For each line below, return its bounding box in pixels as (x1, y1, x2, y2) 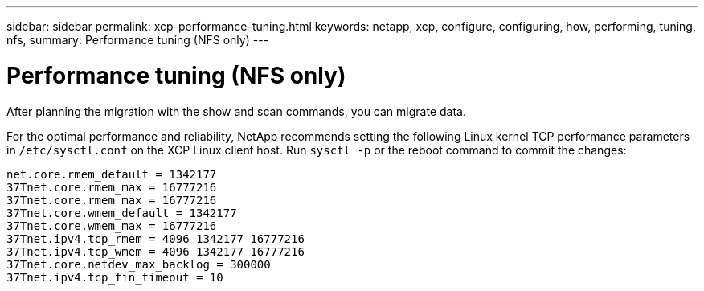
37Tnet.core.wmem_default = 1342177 (6, 206, 237, 219)
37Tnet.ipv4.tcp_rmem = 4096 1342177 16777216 (6, 232, 305, 245)
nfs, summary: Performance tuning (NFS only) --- (6, 33, 269, 47)
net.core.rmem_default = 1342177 (6, 167, 217, 181)
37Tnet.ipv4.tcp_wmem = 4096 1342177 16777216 (6, 244, 305, 258)
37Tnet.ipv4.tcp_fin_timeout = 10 (6, 270, 223, 284)
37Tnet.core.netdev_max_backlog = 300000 (6, 257, 271, 271)
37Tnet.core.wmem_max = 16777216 (6, 219, 217, 232)
